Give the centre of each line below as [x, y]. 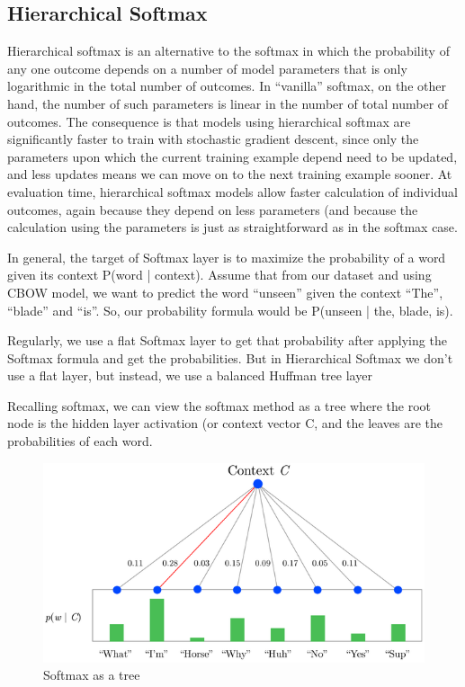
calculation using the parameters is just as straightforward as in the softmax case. [232, 227]
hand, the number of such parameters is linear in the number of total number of [228, 103]
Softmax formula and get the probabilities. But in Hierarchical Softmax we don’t [230, 357]
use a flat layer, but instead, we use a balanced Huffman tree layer [190, 375]
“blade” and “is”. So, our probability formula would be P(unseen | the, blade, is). [230, 310]
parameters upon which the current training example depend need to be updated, [232, 156]
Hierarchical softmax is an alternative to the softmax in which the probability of [228, 51]
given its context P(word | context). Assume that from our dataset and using [219, 275]
